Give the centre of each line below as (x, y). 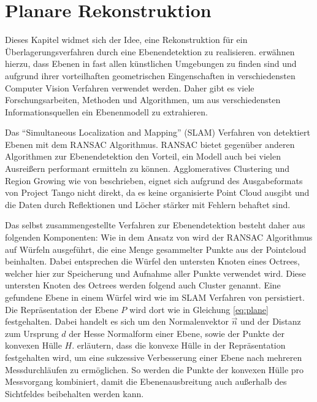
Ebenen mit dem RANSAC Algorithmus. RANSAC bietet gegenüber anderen (150, 144)
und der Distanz (270, 321)
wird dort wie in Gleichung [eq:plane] (199, 309)
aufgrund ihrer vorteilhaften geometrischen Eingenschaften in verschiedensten (150, 75)
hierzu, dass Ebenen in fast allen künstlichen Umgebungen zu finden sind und (151, 64)
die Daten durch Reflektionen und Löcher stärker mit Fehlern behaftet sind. (148, 204)
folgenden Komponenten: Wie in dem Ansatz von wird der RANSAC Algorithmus (159, 237)
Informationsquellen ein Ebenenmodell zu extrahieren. (106, 111)
